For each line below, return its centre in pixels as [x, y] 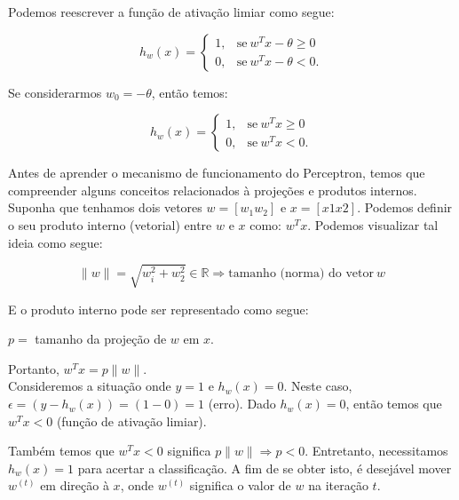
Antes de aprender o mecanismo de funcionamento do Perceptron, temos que [217, 173]
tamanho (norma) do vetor [301, 274]
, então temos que [394, 404]
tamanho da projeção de [101, 339]
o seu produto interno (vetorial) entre [110, 224]
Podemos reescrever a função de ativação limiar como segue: [171, 12]
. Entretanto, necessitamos [376, 451]
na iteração [338, 485]
